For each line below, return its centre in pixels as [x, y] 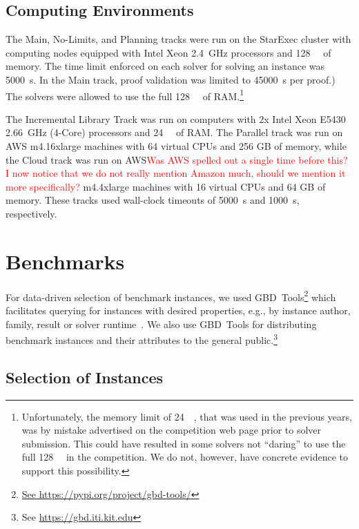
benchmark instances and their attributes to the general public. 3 [142, 339]
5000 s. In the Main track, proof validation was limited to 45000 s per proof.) [171, 79]
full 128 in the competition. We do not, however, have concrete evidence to [185, 457]
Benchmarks [65, 261]
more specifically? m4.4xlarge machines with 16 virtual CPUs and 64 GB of [166, 186]
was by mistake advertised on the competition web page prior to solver [172, 430]
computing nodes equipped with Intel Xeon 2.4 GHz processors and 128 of [168, 52]
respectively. [31, 213]
